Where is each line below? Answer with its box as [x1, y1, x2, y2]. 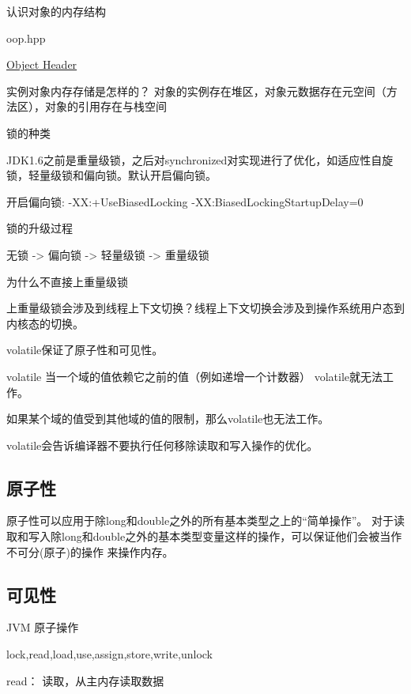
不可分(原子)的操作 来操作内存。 [6, 543, 174, 560]
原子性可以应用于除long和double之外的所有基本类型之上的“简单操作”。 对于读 [6, 512, 405, 529]
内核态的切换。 [6, 315, 84, 331]
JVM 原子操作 [6, 619, 79, 636]
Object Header [6, 56, 77, 73]
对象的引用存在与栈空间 [44, 98, 167, 115]
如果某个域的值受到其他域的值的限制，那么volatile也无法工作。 [6, 410, 330, 427]
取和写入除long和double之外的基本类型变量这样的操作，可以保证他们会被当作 [6, 528, 402, 545]
